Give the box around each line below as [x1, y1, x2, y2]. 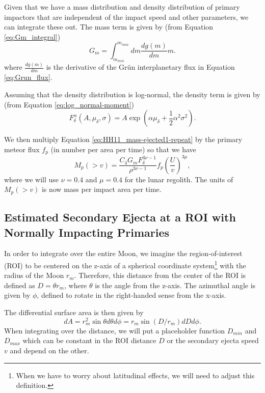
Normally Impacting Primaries [4, 224, 170, 240]
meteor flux [4, 144, 40, 154]
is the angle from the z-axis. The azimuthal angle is [95, 279, 256, 290]
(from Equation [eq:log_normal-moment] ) [4, 99, 135, 109]
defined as [4, 279, 35, 290]
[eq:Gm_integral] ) [4, 31, 61, 42]
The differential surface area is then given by [4, 307, 144, 318]
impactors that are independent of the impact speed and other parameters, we [4, 11, 249, 22]
